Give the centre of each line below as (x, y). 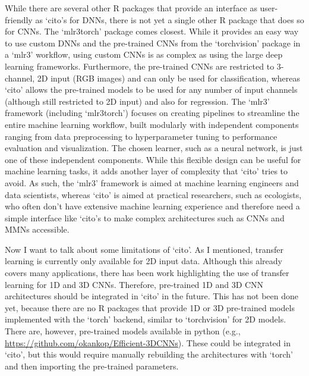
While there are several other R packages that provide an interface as (131, 8)
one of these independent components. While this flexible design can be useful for (153, 159)
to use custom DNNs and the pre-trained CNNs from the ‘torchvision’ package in (153, 43)
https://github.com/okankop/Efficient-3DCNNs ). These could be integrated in (148, 342)
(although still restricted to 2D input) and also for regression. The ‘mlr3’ (137, 101)
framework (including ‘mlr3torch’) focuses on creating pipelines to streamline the (152, 113)
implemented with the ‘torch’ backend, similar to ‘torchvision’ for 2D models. (146, 319)
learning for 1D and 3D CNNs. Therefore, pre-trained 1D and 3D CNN (134, 284)
